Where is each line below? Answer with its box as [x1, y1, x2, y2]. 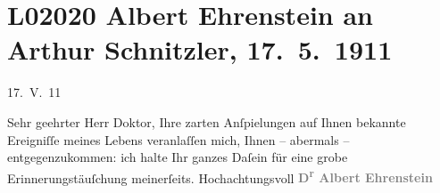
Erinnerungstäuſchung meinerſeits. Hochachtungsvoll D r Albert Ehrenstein [7, 165, 433, 187]
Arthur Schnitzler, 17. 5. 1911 [7, 31, 393, 68]
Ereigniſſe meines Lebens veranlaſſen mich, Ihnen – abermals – [7, 130, 350, 149]
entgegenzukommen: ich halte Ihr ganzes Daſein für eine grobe [7, 148, 348, 166]
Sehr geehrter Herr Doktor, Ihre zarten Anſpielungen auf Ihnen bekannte [7, 112, 406, 131]
